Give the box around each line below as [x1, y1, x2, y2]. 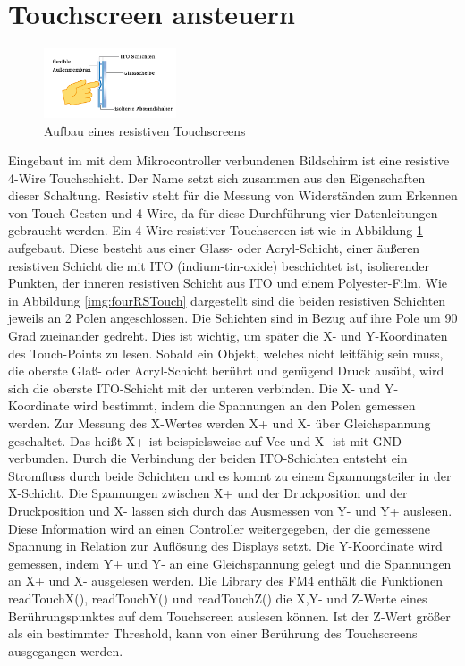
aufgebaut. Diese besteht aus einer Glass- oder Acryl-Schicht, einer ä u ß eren [8, 239, 420, 257]
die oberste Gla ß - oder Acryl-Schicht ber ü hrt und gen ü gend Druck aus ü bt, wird [8, 361, 444, 380]
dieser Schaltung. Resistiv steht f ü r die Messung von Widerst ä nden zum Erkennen [8, 186, 458, 205]
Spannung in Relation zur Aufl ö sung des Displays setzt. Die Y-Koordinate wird [8, 536, 443, 555]
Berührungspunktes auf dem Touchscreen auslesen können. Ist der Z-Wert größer [8, 606, 451, 625]
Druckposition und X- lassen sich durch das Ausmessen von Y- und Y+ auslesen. [8, 501, 452, 519]
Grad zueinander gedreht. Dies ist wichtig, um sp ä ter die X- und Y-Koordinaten [8, 326, 448, 345]
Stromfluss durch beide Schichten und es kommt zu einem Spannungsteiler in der [8, 466, 452, 485]
